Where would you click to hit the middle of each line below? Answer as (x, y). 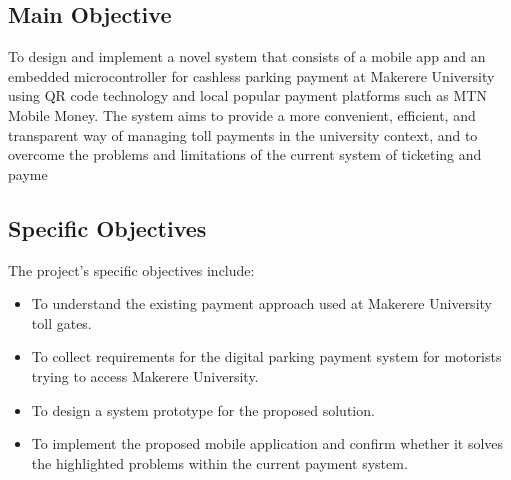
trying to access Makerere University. (145, 375)
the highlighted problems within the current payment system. (219, 462)
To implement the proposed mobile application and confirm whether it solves (267, 443)
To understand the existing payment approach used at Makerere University (261, 303)
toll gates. (61, 322)
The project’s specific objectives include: (131, 269)
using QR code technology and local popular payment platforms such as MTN (247, 95)
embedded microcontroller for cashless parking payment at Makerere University (251, 75)
